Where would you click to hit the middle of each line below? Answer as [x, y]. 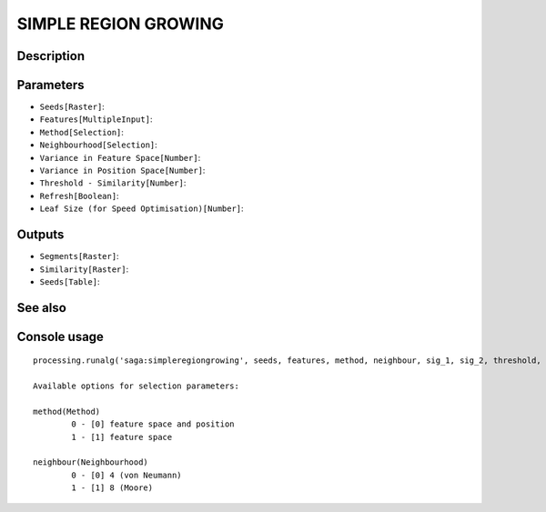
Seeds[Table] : [70, 281]
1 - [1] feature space [122, 437]
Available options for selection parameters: [136, 386]
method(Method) [67, 411]
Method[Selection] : [82, 132]
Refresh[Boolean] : [79, 196]
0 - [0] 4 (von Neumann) [126, 475]
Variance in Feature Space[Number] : [120, 157]
